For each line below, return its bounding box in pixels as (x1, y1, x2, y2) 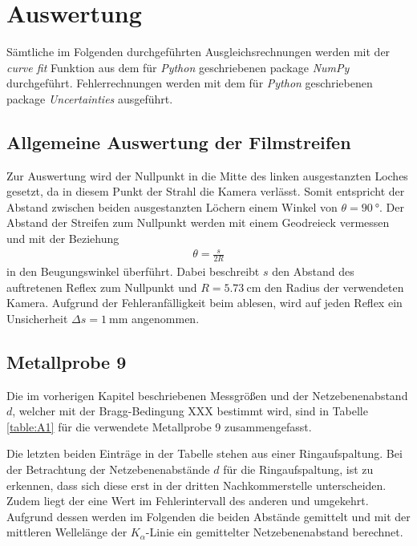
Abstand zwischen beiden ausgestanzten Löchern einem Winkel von (6, 198, 338, 215)
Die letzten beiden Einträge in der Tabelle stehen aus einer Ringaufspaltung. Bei (6, 445, 403, 462)
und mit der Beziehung (6, 230, 119, 247)
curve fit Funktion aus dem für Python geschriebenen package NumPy (6, 59, 350, 75)
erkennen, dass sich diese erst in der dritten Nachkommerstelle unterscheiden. (6, 476, 387, 493)
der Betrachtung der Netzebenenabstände (6, 461, 210, 477)
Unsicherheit (6, 309, 68, 326)
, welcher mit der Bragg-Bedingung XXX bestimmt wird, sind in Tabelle (12, 402, 368, 419)
